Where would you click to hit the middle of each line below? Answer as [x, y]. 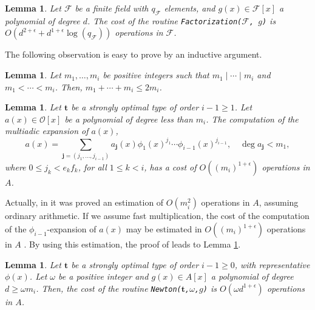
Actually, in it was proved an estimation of [84, 202]
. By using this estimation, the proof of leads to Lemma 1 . [132, 244]
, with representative [272, 264]
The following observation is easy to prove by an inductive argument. [134, 54]
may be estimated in [164, 229]
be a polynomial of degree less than [129, 119]
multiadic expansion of [47, 131]
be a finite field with [112, 8]
